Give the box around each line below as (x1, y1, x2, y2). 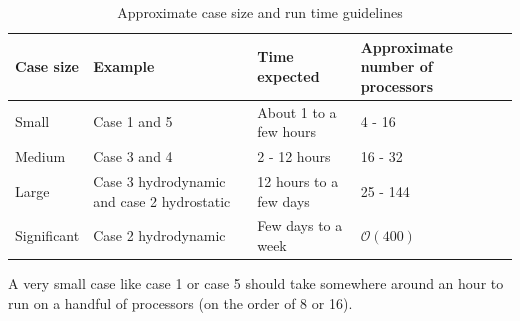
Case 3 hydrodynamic (93, 170, 226, 191)
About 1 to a (257, 101, 337, 122)
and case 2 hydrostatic (93, 190, 231, 211)
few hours (257, 121, 317, 142)
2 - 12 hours (257, 146, 331, 167)
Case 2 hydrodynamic (93, 225, 226, 246)
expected (257, 65, 320, 86)
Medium (15, 146, 66, 167)
